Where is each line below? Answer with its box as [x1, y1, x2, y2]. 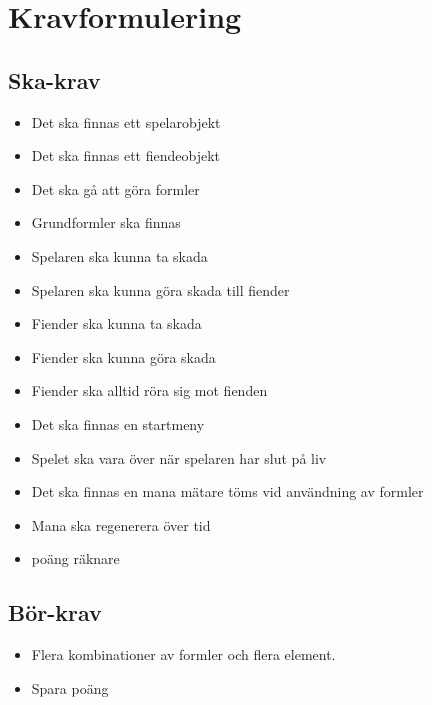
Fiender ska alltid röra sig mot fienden [31, 380, 268, 401]
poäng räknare [31, 548, 120, 569]
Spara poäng [31, 677, 109, 698]
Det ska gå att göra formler [31, 178, 200, 199]
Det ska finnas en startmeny [31, 413, 205, 434]
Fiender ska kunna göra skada [31, 346, 216, 367]
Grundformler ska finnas [31, 212, 181, 233]
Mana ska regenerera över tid [31, 514, 211, 535]
